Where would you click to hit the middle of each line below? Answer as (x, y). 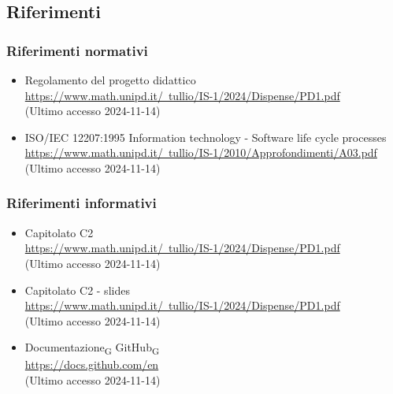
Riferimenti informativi (82, 203)
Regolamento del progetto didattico (110, 80)
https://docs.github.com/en (92, 364)
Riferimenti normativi (77, 50)
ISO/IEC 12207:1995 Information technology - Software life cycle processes (206, 137)
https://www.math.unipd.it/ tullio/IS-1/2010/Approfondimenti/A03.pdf (201, 152)
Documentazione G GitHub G (92, 348)
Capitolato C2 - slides (77, 290)
